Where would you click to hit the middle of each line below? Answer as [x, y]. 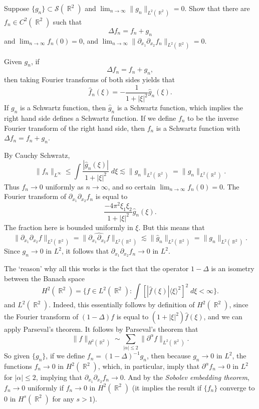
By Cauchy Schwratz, [37, 155]
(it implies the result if [167, 387]
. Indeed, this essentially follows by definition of [122, 304]
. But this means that [172, 227]
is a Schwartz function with [198, 128]
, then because [169, 356]
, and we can [223, 317]
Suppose [17, 8]
